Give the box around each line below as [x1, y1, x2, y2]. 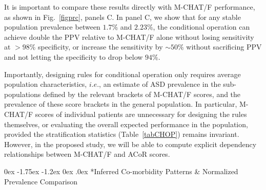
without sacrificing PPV [186, 41, 262, 52]
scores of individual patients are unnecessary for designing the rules [35, 108, 247, 119]
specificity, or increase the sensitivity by [38, 41, 163, 52]
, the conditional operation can [153, 21, 250, 32]
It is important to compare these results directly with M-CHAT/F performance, [4, 2, 255, 12]
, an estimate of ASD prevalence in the [99, 79, 221, 89]
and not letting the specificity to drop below [4, 51, 143, 62]
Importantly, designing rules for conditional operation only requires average [4, 68, 241, 79]
